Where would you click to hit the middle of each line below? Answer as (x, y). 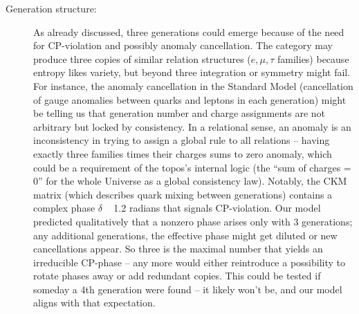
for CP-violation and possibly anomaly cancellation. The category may (183, 45)
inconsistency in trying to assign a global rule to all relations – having (182, 140)
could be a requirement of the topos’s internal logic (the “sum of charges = (192, 167)
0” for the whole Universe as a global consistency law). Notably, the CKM (190, 181)
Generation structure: (51, 8)
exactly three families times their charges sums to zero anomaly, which (183, 153)
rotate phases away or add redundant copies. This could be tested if (177, 276)
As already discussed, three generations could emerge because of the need (189, 31)
